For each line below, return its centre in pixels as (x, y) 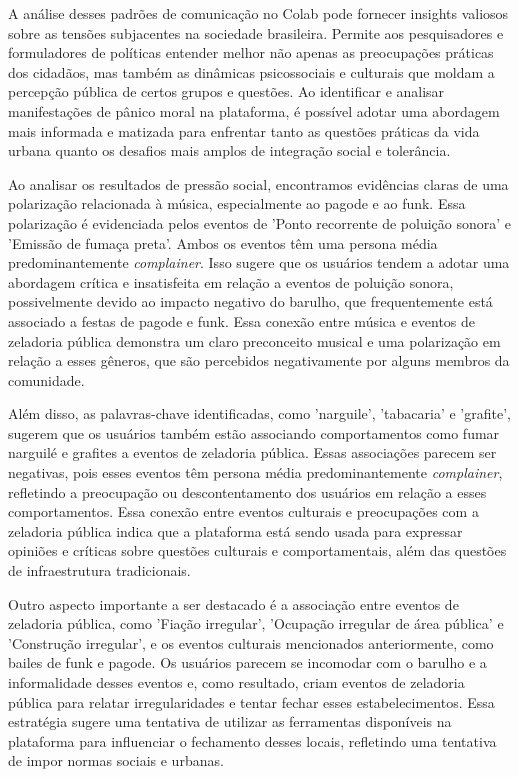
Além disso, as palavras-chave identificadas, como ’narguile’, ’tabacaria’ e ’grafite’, (259, 413)
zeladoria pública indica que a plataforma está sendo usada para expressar (235, 530)
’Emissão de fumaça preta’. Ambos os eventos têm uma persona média (223, 242)
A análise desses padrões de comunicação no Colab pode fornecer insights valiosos (258, 13)
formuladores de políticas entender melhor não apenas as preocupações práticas (251, 52)
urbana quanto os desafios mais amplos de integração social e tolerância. (229, 150)
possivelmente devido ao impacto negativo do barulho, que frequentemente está (250, 301)
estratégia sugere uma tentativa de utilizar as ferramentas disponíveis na (230, 721)
